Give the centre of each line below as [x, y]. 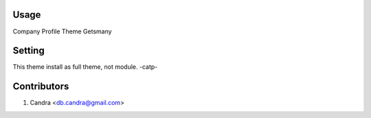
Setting [29, 51]
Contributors [41, 86]
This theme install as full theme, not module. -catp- [85, 67]
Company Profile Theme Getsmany [63, 31]
